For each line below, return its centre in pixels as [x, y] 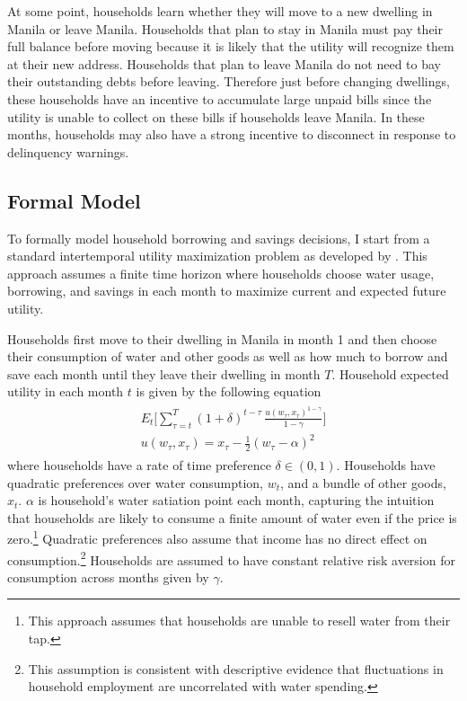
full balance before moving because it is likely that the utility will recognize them [231, 46]
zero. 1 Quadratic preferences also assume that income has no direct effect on [217, 537]
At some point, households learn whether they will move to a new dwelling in [220, 11]
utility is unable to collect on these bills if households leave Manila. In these [216, 116]
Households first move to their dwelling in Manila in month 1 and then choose [222, 338]
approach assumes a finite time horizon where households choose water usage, [221, 273]
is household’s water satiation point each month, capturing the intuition [236, 500]
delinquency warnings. [68, 151]
